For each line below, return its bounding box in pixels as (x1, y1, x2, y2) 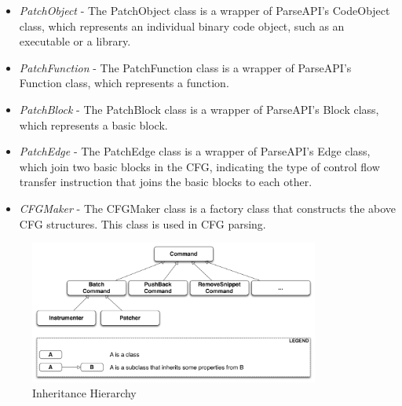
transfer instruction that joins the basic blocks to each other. (19, 174, 312, 190)
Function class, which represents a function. (19, 75, 229, 91)
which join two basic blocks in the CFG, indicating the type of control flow (19, 158, 380, 174)
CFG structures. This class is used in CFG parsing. (19, 215, 266, 232)
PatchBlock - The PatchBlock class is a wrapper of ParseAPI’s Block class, (19, 101, 379, 117)
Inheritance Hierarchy (32, 385, 137, 401)
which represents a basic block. (19, 116, 168, 133)
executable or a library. (19, 33, 131, 49)
